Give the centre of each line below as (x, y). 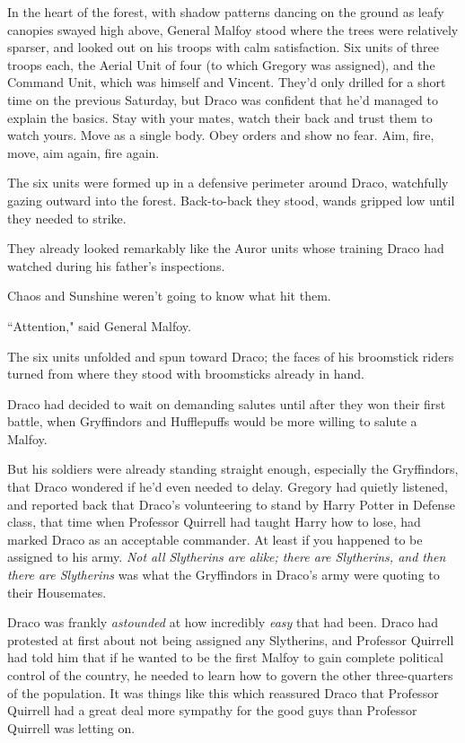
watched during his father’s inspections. (116, 265)
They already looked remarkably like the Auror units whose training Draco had (226, 248)
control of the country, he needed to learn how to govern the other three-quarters (230, 675)
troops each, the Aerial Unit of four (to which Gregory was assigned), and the (221, 64)
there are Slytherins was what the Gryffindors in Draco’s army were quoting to (224, 575)
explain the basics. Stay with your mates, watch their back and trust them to (220, 117)
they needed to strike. (67, 218)
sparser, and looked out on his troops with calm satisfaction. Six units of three (223, 47)
